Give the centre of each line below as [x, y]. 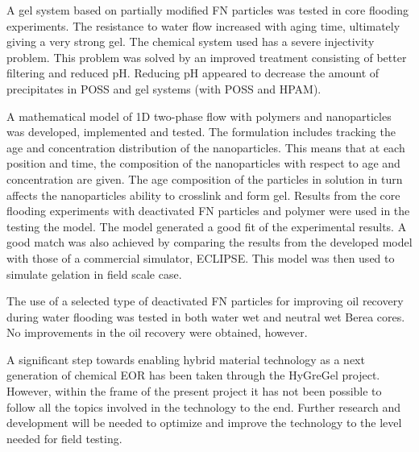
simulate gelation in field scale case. [94, 274]
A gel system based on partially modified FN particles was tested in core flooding [207, 10]
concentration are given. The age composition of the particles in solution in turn [205, 178]
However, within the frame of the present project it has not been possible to [194, 391]
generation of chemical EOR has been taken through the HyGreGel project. [193, 375]
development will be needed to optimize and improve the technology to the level [204, 423]
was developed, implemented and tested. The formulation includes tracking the [201, 132]
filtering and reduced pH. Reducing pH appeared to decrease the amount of [193, 73]
